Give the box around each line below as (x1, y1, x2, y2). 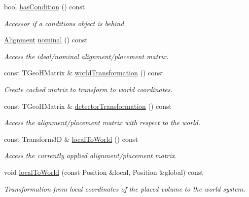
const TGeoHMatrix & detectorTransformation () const (4, 100, 172, 111)
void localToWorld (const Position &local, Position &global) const (4, 166, 204, 177)
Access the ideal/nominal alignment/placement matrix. (4, 51, 169, 61)
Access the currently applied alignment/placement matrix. (4, 150, 177, 161)
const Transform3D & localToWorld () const (4, 133, 138, 144)
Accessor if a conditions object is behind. (4, 18, 126, 28)
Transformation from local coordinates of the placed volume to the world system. (4, 183, 246, 194)
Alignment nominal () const (4, 34, 88, 45)
